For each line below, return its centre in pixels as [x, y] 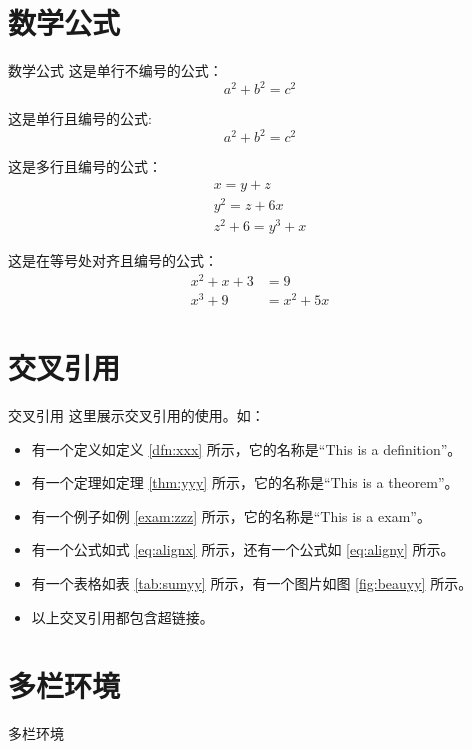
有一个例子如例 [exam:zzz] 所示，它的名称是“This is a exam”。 [231, 515]
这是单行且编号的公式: [80, 118]
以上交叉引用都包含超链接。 [122, 616]
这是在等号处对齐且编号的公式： [113, 260]
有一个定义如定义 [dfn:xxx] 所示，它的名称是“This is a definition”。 [246, 448]
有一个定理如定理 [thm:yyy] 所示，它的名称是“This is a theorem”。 [245, 482]
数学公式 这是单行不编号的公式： [115, 70]
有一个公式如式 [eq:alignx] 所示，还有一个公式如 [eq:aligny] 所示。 [243, 549]
